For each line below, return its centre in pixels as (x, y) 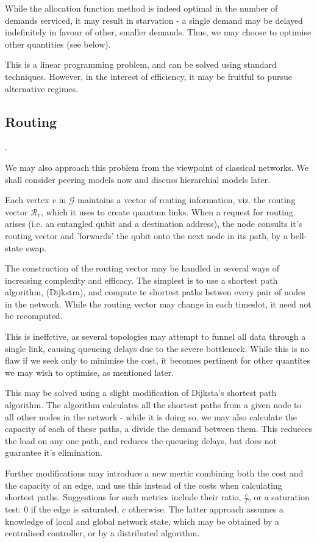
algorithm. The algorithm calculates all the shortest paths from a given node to (153, 405)
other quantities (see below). (58, 44)
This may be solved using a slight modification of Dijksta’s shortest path (141, 393)
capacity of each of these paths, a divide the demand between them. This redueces (158, 429)
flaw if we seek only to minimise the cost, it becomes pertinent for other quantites (158, 360)
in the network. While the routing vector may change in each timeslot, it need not (158, 304)
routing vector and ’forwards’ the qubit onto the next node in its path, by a (146, 235)
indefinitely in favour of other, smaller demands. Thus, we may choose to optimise (158, 32)
